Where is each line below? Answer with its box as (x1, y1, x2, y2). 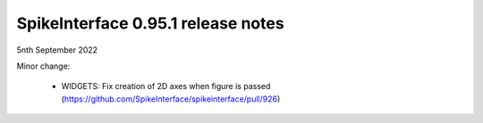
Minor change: (16, 61, 71, 71)
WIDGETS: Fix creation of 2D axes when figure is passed (61, 81, 271, 92)
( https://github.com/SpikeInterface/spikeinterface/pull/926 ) (61, 94, 281, 104)
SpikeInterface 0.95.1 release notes (16, 13, 285, 33)
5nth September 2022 (16, 45, 98, 55)
